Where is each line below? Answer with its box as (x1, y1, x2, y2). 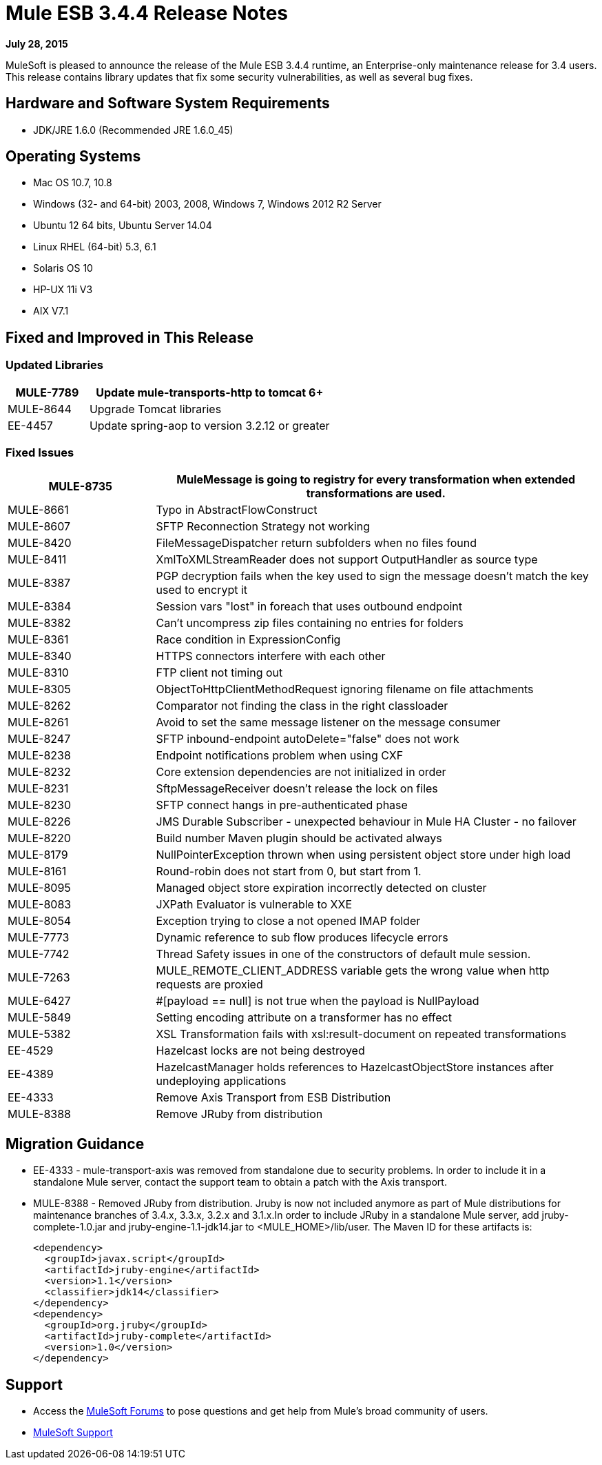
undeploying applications (156, 1074, 287, 1088)
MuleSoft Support (33, 1426, 113, 1439)
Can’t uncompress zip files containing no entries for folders (156, 616, 464, 630)
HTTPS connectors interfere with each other (156, 649, 386, 664)
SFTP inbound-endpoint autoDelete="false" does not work (156, 732, 459, 746)
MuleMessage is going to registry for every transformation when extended (176, 472, 576, 487)
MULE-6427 (8, 994, 71, 1008)
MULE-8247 (8, 732, 71, 746)
